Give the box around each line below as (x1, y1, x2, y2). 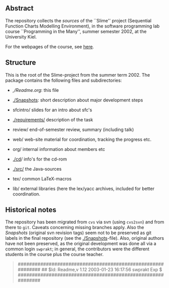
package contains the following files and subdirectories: (5, 77, 122, 83)
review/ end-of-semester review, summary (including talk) (12, 126, 134, 133)
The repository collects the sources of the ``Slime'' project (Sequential (5, 17, 152, 23)
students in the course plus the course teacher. (5, 251, 104, 258)
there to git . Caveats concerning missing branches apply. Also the (5, 225, 144, 231)
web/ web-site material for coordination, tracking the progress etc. (12, 136, 152, 142)
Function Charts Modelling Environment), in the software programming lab (5, 23, 160, 29)
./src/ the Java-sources (12, 166, 62, 172)
